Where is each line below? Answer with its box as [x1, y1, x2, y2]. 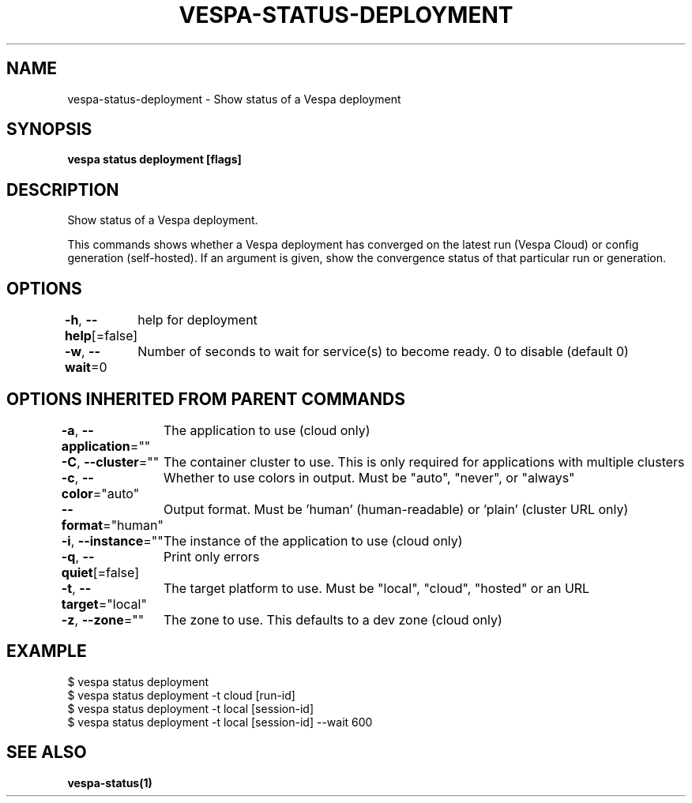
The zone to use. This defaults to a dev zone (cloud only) [163, 611, 502, 628]
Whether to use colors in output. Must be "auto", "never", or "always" [163, 469, 575, 486]
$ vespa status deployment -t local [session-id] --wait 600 [67, 715, 373, 729]
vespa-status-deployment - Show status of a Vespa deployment [67, 92, 401, 106]
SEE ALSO [6, 742, 87, 763]
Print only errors [163, 548, 260, 565]
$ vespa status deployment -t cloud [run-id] [67, 688, 295, 702]
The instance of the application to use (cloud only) [163, 532, 463, 549]
